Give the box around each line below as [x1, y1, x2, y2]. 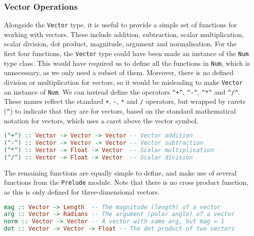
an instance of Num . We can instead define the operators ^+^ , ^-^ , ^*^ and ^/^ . [4, 86, 240, 97]
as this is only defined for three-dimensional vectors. [4, 186, 160, 197]
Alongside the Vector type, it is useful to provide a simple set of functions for [4, 20, 237, 30]
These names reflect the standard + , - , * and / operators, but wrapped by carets [4, 96, 246, 106]
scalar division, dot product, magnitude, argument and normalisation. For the [4, 39, 237, 49]
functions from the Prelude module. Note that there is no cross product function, [4, 177, 249, 187]
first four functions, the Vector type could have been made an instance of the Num [4, 48, 249, 59]
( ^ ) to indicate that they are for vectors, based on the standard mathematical [4, 105, 236, 116]
